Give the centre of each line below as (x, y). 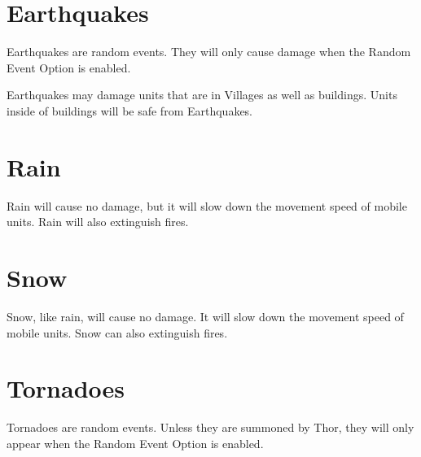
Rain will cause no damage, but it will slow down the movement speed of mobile (207, 205)
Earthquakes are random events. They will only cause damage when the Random (209, 52)
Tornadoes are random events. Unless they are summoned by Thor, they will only (210, 427)
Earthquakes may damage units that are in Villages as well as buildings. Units (202, 95)
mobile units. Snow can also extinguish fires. (117, 332)
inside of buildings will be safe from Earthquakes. (130, 110)
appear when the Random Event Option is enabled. (135, 443)
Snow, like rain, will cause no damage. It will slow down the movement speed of (205, 316)
